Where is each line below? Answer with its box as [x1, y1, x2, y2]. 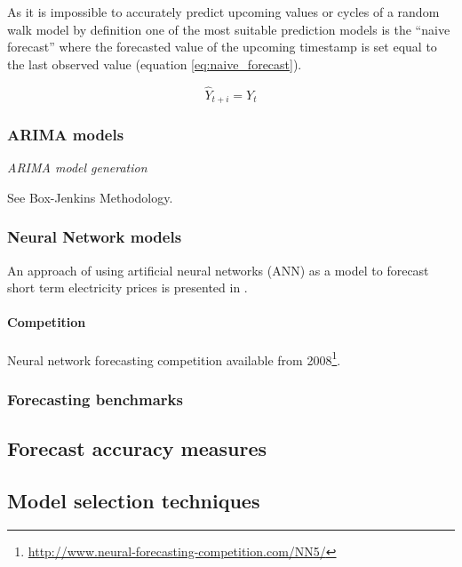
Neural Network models [7, 226, 182, 248]
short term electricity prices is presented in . [7, 278, 248, 297]
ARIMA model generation [7, 158, 147, 177]
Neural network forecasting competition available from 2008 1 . [7, 347, 341, 369]
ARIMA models [7, 123, 124, 145]
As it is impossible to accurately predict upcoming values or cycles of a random [7, 3, 440, 20]
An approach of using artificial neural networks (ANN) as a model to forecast [7, 260, 429, 279]
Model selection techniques [7, 486, 260, 514]
